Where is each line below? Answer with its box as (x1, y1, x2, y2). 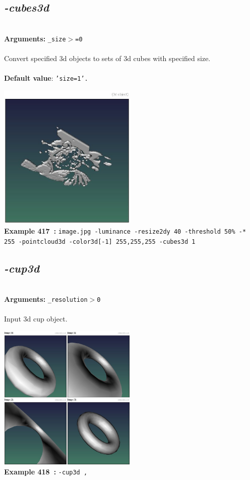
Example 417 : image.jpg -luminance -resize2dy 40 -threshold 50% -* (4, 226, 246, 236)
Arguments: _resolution (4, 294, 88, 304)
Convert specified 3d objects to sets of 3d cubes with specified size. (4, 53, 211, 64)
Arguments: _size (4, 33, 66, 43)
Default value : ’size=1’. (4, 73, 88, 83)
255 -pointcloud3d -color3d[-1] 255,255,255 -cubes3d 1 (4, 238, 196, 245)
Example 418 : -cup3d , (4, 466, 88, 477)
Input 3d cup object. (4, 313, 68, 324)
